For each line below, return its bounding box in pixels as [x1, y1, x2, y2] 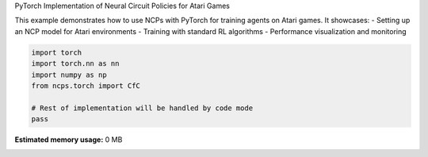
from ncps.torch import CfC [31, 81, 140, 90]
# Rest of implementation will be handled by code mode [31, 103, 254, 113]
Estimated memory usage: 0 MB [14, 135, 123, 144]
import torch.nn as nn [31, 59, 120, 68]
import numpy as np [31, 70, 107, 79]
